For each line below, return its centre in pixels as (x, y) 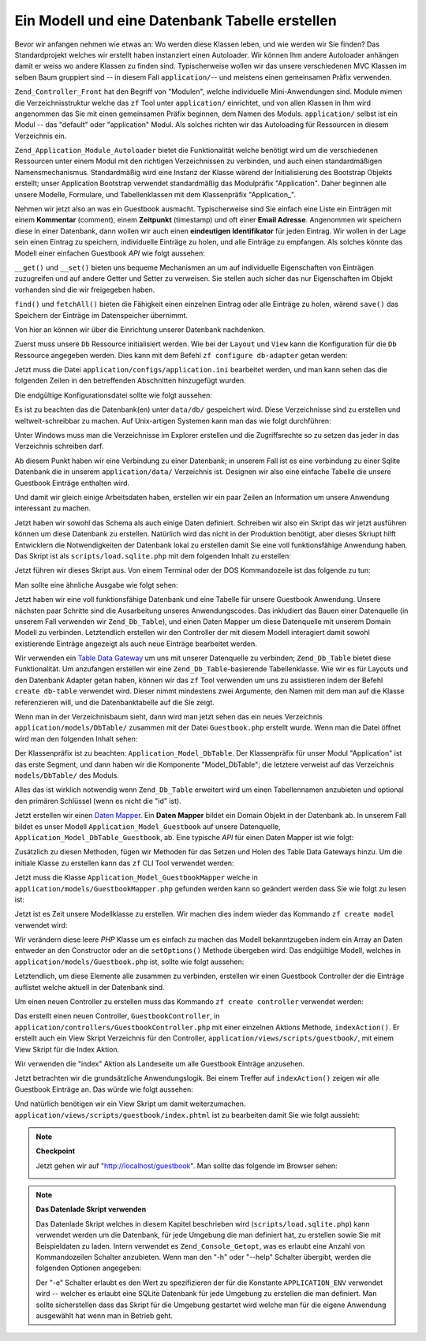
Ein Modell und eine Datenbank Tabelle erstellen (176, 21)
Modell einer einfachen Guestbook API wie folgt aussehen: (110, 253)
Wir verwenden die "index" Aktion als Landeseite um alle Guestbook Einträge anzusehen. (160, 1063)
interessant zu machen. (52, 508)
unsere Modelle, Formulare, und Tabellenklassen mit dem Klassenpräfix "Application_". (155, 194)
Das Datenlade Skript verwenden (91, 1209)
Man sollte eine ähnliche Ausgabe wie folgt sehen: (96, 585)
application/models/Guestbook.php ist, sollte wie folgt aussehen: (129, 962)
